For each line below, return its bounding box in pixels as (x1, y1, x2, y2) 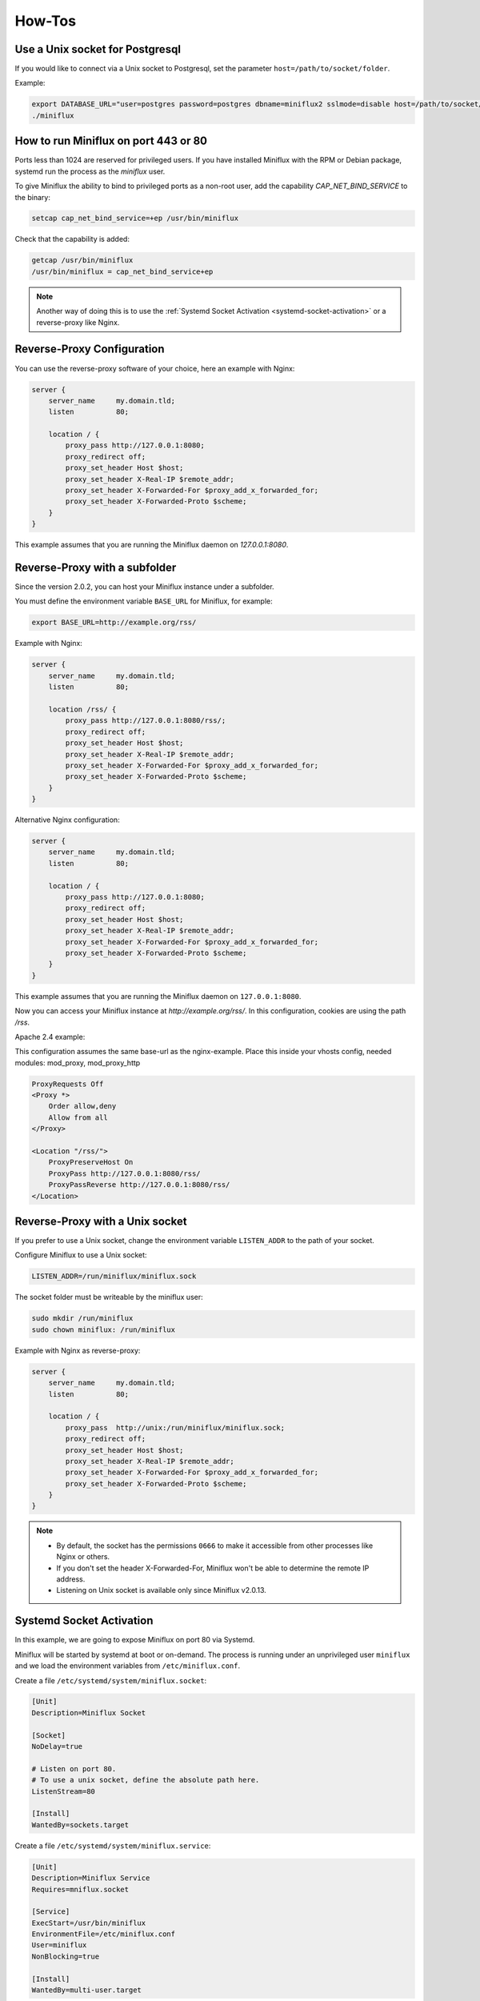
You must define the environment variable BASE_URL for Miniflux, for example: (14, 596, 273, 606)
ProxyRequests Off (31, 1079, 104, 1089)
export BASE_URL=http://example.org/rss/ (31, 618, 197, 628)
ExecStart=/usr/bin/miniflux (31, 1918, 146, 1927)
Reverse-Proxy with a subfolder (14, 560, 177, 574)
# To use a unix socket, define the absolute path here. (31, 1775, 260, 1785)
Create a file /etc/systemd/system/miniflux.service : (14, 1841, 211, 1851)
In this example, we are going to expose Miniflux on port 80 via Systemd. (14, 1635, 255, 1645)
